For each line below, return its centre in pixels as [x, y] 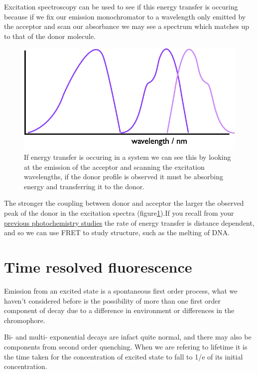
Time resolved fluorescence [98, 267]
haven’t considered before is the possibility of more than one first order [113, 300]
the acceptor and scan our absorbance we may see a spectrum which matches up [127, 26]
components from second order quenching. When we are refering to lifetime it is [126, 346]
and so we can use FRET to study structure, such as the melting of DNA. [117, 232]
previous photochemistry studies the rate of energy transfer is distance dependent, [129, 222]
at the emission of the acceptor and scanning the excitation [114, 167]
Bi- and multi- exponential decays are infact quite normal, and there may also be [128, 337]
